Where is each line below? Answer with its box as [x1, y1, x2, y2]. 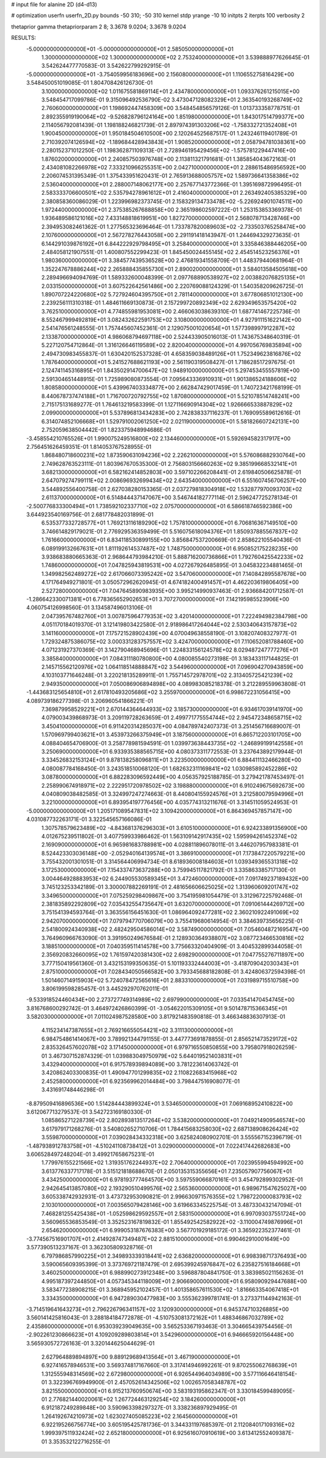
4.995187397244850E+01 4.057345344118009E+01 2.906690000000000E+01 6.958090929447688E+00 [41, 1277, 307, 1285]
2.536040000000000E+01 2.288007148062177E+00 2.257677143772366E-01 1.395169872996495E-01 [41, 180, 302, 188]
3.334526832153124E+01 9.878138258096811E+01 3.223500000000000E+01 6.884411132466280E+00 [41, 756, 302, 763]
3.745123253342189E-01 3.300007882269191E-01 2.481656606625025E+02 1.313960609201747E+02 [41, 883, 299, 891]
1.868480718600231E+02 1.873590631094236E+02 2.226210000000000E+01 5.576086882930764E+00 [41, 451, 306, 459]
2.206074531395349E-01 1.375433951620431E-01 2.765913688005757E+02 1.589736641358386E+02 [41, 172, 299, 180]
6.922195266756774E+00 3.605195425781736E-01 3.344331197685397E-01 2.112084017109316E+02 [41, 1421, 295, 1428]
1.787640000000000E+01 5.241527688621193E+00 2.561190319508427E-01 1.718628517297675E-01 [41, 359, 295, 366]
